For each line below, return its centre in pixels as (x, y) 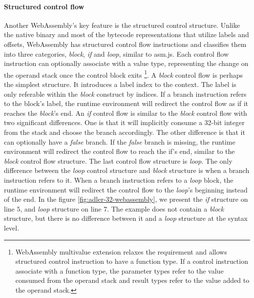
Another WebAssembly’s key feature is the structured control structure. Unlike (122, 25)
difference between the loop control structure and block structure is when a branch (127, 170)
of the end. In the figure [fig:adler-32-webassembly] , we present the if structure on (126, 199)
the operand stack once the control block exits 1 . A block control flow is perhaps (124, 74)
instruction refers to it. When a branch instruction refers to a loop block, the (119, 180)
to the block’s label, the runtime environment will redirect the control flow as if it (126, 103)
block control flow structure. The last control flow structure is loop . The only (118, 160)
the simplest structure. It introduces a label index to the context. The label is (120, 84)
